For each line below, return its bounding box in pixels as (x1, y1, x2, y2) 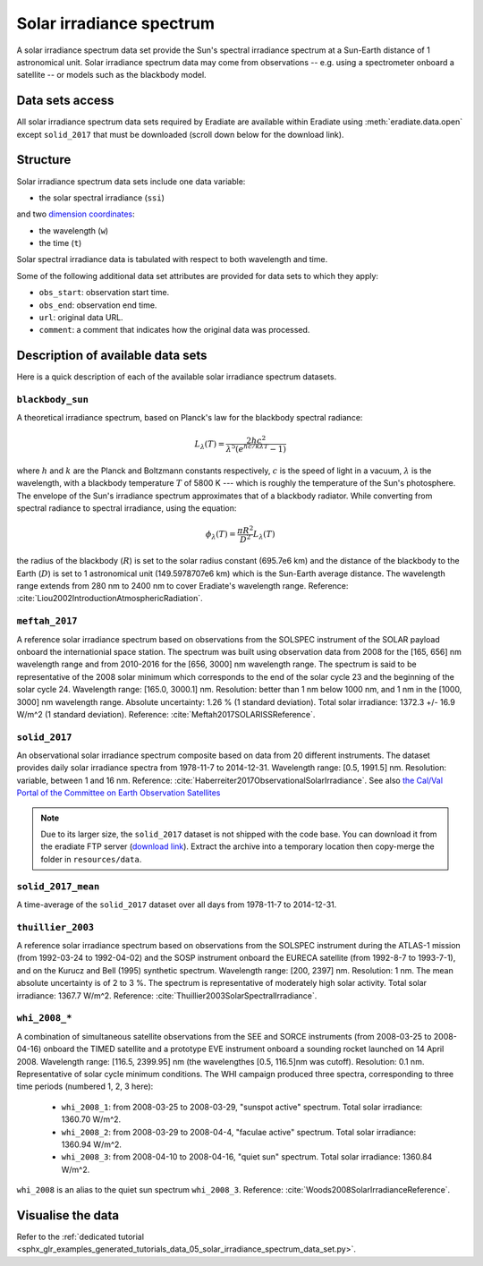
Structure (16, 152, 72, 167)
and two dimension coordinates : (16, 208, 135, 219)
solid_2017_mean (16, 880, 100, 892)
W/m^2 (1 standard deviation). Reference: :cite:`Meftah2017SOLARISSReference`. (16, 709, 316, 719)
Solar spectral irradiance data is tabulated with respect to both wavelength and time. (16, 254, 328, 265)
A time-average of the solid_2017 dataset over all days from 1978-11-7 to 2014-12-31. (16, 899, 337, 910)
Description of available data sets (16, 348, 208, 363)
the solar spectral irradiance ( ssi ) (38, 192, 165, 203)
